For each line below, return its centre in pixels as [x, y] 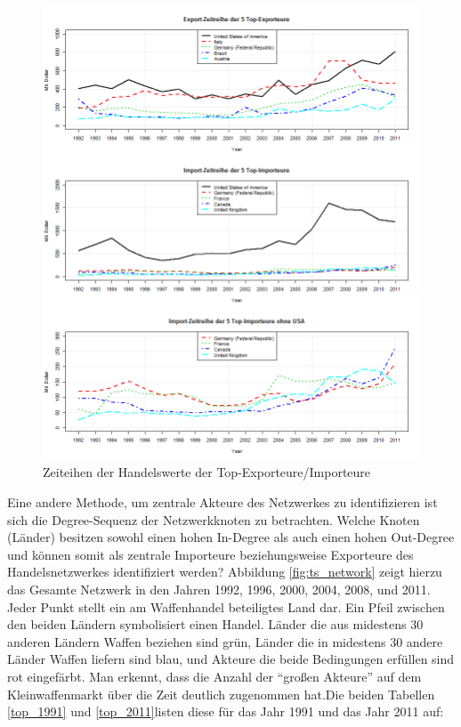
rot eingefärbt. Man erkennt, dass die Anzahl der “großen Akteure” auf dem [214, 676]
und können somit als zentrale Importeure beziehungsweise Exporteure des [210, 554]
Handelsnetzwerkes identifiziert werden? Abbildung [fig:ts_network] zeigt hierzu [225, 572]
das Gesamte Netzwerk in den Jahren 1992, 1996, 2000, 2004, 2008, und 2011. [219, 589]
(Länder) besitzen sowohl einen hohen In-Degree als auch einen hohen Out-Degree [231, 537]
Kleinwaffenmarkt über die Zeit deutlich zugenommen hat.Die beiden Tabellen [221, 694]
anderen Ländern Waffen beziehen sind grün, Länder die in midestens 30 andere [225, 641]
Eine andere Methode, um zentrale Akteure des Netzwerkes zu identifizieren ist [222, 501]
